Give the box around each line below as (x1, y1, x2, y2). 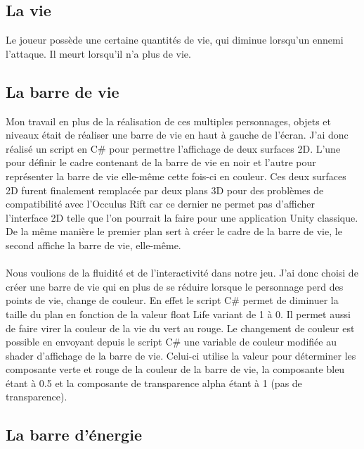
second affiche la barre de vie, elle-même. (6, 237, 181, 252)
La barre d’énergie (6, 424, 142, 445)
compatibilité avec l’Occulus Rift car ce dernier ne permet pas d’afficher (6, 196, 315, 211)
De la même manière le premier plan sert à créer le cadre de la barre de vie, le (6, 224, 342, 239)
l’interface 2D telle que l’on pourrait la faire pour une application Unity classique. (6, 210, 358, 224)
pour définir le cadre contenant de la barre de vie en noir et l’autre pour (6, 155, 316, 170)
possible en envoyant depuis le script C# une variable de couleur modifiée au (6, 334, 337, 349)
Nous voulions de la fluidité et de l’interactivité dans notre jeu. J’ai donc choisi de (6, 265, 358, 280)
